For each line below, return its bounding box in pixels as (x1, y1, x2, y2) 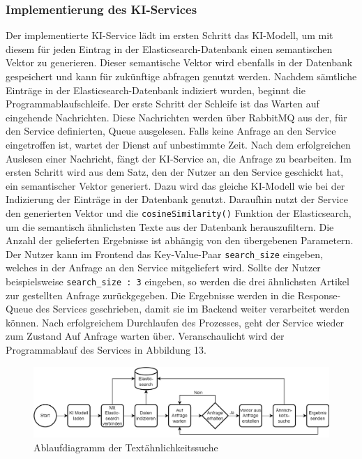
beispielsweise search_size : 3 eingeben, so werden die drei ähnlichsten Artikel (6, 274, 349, 289)
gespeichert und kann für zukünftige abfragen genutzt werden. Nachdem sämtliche (6, 69, 357, 83)
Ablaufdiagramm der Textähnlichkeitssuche (33, 439, 218, 454)
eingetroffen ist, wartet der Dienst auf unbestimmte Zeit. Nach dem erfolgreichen (6, 137, 351, 151)
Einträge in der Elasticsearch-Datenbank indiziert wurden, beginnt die (6, 82, 306, 97)
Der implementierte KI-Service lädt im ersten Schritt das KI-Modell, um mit (6, 28, 333, 43)
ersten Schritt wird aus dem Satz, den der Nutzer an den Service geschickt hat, (6, 165, 344, 179)
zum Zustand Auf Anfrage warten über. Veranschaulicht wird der (6, 329, 285, 343)
